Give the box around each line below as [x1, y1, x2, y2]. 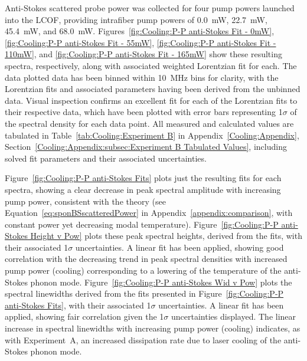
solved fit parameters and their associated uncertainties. [5, 152, 207, 164]
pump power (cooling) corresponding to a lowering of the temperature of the [5, 264, 282, 277]
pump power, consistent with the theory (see [5, 195, 166, 207]
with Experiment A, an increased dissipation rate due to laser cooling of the [5, 333, 282, 346]
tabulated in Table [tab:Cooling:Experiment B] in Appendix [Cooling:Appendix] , [5, 129, 299, 141]
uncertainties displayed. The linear [171, 310, 296, 323]
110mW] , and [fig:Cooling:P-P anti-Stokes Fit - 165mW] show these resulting [5, 48, 282, 60]
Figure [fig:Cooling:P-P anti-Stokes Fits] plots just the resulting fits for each [5, 172, 282, 184]
